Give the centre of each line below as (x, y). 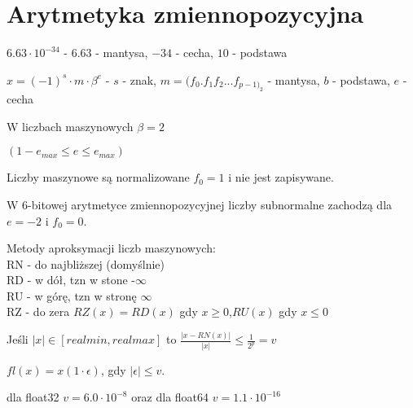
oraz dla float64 (170, 397)
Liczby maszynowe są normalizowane (98, 177)
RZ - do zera (38, 311)
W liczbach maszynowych (70, 126)
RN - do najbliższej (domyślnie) (86, 263)
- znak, (140, 79)
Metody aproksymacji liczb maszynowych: (111, 248)
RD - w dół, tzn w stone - (71, 280)
